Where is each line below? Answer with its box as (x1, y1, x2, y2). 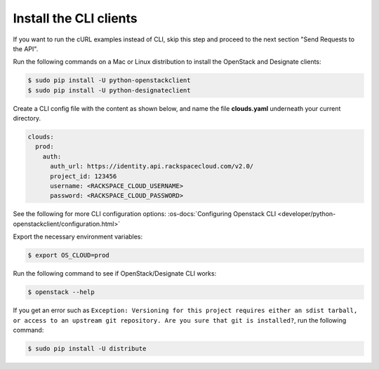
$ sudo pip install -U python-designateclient (27, 86, 191, 94)
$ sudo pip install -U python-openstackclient (27, 76, 191, 84)
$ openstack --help (27, 288, 95, 296)
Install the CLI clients (13, 11, 138, 26)
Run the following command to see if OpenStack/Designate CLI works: (13, 269, 217, 278)
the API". (13, 44, 39, 53)
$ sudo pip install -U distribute (27, 344, 147, 352)
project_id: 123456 (50, 172, 117, 180)
